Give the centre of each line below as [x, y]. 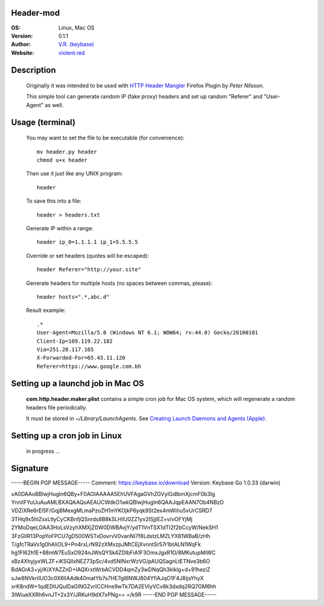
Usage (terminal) [43, 122]
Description [34, 70]
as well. [54, 105]
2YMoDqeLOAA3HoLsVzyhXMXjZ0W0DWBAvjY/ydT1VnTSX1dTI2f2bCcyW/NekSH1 [115, 528]
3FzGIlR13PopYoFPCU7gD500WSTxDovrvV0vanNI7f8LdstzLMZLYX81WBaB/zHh [111, 536]
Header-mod [35, 13]
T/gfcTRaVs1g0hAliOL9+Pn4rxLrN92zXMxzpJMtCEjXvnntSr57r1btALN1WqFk [106, 544]
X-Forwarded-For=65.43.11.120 [81, 358]
